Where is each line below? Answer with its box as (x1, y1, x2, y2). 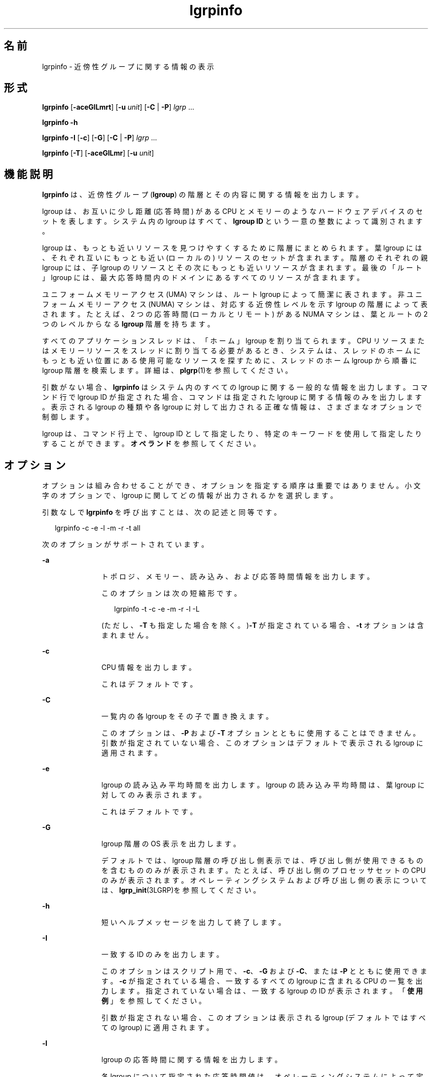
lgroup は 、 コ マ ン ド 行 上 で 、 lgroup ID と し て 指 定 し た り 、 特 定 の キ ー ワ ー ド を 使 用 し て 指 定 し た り (42, 429, 422, 438)
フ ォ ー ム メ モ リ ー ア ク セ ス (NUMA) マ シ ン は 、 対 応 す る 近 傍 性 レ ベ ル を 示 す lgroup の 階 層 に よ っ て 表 (42, 300, 428, 309)
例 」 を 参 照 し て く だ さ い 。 (101, 996, 206, 1005)
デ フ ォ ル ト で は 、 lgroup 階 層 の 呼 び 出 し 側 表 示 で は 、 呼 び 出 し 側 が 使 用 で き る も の (101, 856, 423, 865)
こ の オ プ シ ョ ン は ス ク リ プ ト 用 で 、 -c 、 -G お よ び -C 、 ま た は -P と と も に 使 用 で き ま (101, 967, 428, 976)
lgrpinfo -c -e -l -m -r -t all (55, 524, 141, 533)
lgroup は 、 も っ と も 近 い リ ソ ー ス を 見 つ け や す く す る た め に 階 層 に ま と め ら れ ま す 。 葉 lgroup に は (42, 244, 422, 252)
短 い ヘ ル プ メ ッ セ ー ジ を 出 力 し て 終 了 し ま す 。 (101, 918, 286, 927)
